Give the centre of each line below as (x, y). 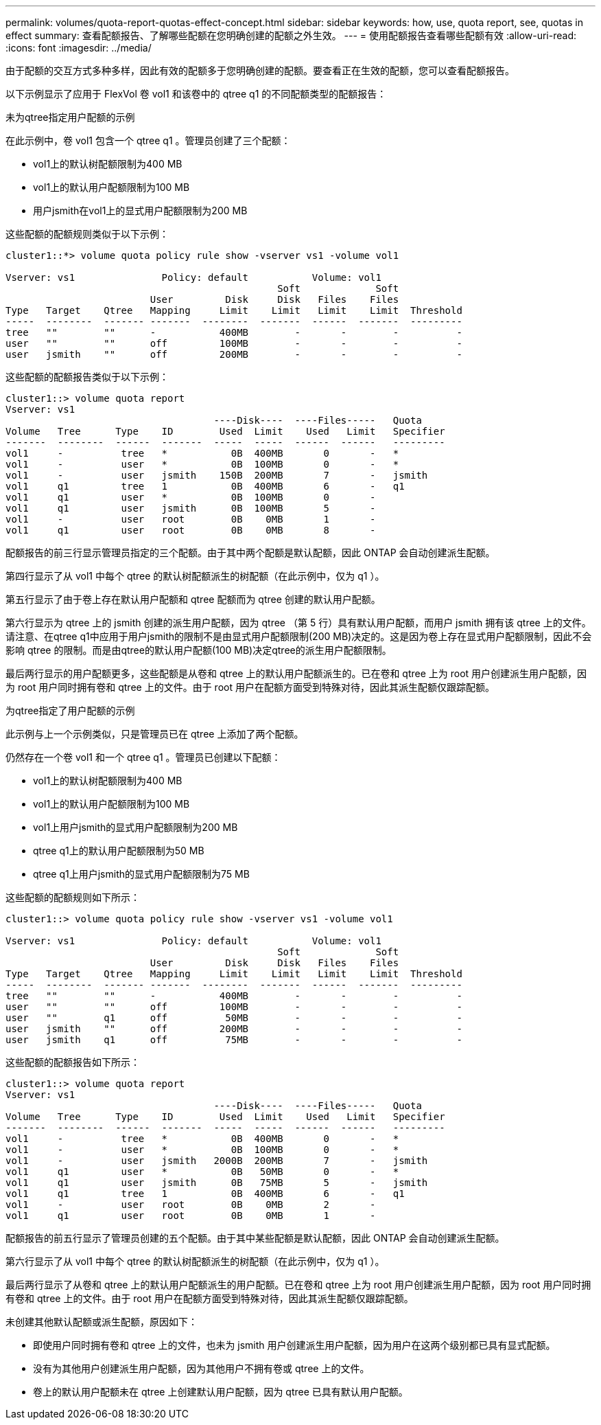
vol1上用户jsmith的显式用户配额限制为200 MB (135, 827)
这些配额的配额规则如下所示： (73, 897)
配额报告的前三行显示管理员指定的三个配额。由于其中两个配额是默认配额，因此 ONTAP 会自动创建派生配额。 (250, 552)
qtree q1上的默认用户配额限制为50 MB (119, 851)
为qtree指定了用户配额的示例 (70, 710)
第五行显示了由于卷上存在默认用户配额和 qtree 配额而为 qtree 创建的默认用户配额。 (193, 599)
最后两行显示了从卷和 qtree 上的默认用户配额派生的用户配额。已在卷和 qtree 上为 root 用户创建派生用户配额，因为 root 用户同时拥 (298, 1285)
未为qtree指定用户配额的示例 (70, 117)
